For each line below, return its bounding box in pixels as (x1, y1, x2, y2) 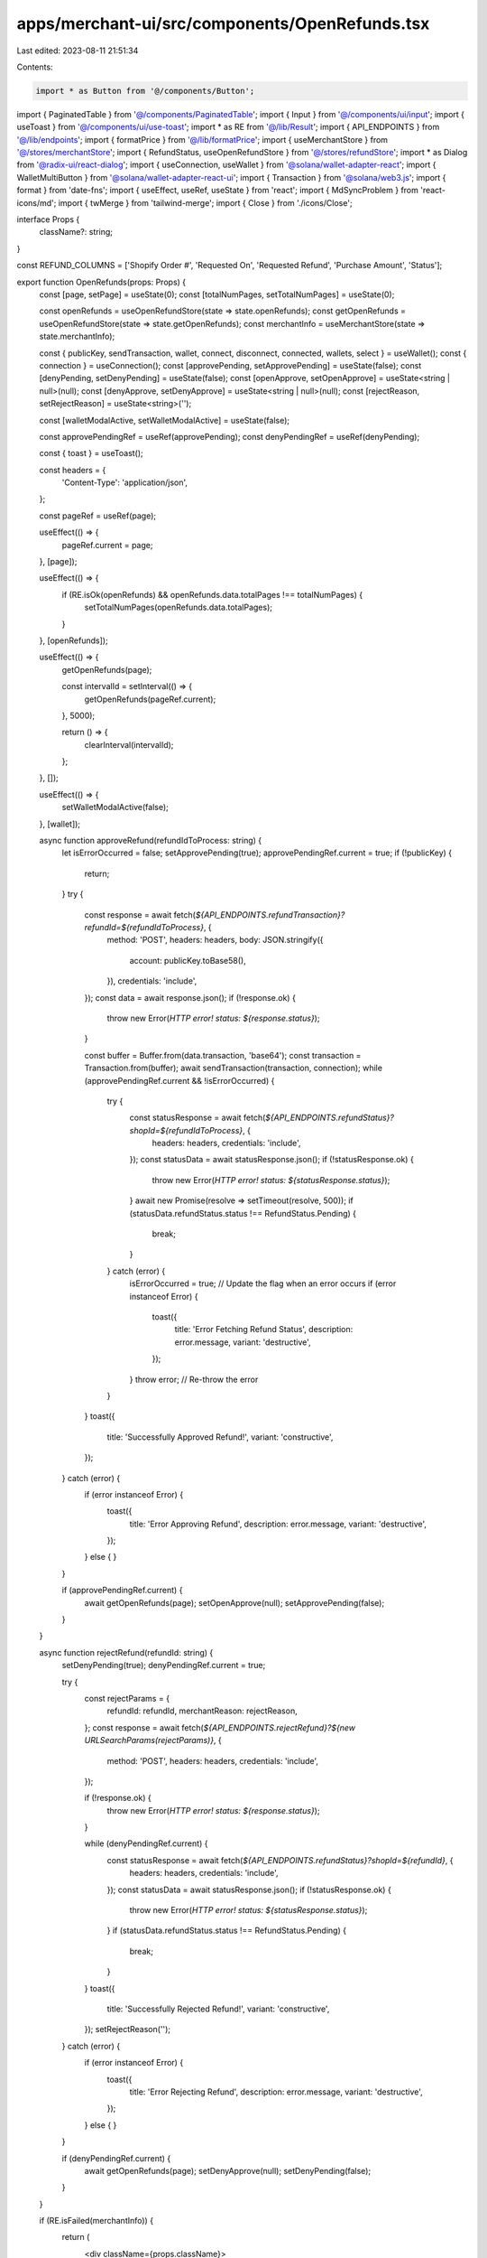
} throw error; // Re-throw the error (129, 1374, 259, 1385)
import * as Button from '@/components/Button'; (35, 86, 255, 96)
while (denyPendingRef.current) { (84, 1838, 208, 1849)
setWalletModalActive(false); (61, 802, 169, 813)
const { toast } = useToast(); (39, 448, 143, 459)
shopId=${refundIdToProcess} (129, 1124, 243, 1135)
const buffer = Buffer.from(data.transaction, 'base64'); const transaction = (84, 1050, 362, 1060)
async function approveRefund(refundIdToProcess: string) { (39, 835, 262, 846)
